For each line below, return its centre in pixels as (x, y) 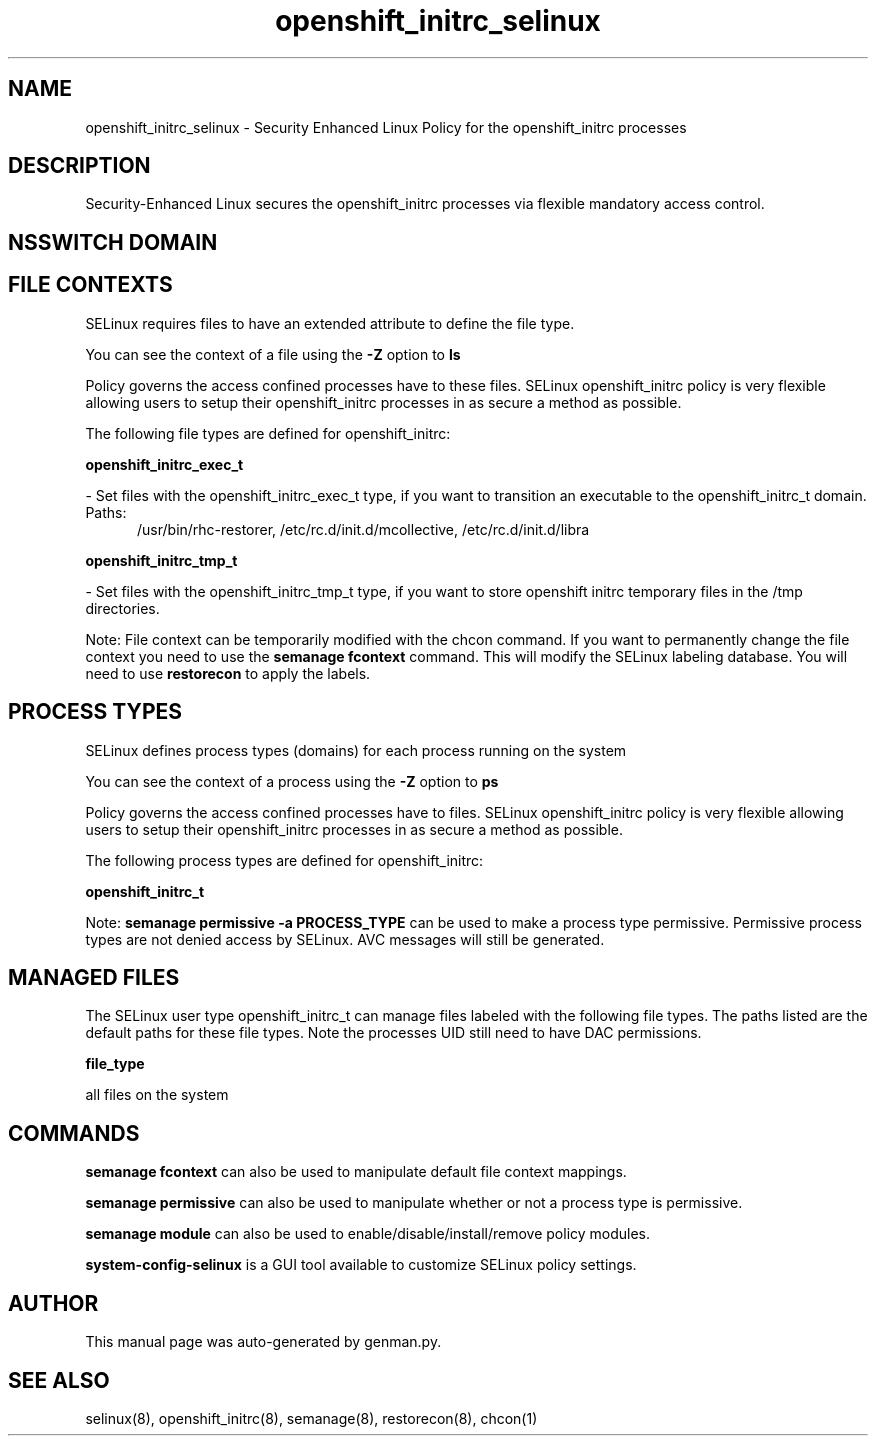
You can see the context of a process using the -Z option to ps (292, 781)
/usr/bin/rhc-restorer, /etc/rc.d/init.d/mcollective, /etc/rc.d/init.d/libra (363, 529)
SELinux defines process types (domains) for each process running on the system (356, 750)
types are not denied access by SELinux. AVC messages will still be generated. (345, 939)
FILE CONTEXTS (90, 285)
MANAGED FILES (94, 977)
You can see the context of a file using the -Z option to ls (273, 354)
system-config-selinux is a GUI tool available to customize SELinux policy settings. (361, 1265)
